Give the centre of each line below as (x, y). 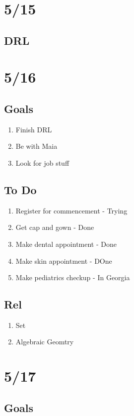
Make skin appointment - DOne (64, 260)
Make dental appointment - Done (66, 244)
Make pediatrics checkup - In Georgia (73, 277)
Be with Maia (36, 146)
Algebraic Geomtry (45, 342)
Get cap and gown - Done (55, 227)
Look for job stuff (42, 162)
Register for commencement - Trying (71, 210)
